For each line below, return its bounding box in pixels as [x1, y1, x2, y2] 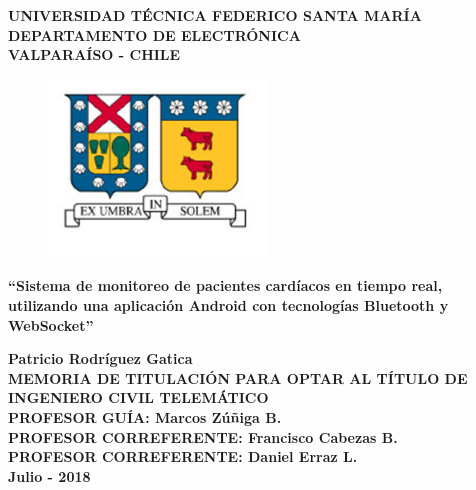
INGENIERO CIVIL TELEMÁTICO [8, 387, 269, 408]
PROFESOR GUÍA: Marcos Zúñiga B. [8, 406, 282, 427]
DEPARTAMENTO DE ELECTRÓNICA [8, 24, 301, 45]
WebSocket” [8, 314, 94, 335]
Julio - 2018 [8, 465, 91, 486]
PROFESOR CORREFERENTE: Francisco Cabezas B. [8, 426, 398, 447]
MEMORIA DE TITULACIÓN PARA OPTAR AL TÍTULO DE [8, 367, 468, 388]
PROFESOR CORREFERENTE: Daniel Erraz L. [8, 446, 358, 467]
